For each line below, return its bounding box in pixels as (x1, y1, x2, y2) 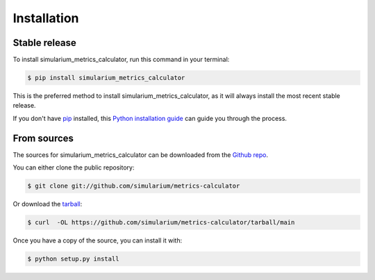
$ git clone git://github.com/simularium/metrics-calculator (27, 182, 240, 190)
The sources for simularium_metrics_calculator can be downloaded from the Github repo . (12, 150, 269, 159)
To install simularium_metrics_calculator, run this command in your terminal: (12, 56, 230, 64)
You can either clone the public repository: (12, 163, 135, 172)
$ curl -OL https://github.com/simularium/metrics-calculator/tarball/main (27, 219, 295, 227)
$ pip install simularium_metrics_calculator (27, 74, 185, 82)
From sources (12, 132, 74, 144)
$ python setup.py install (27, 255, 119, 263)
